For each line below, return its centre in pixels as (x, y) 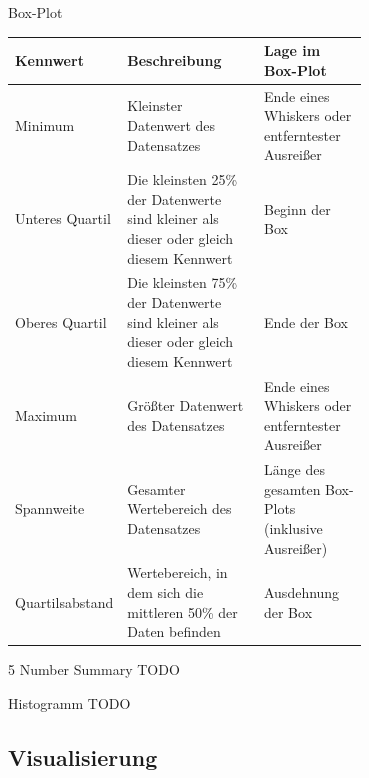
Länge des (294, 469)
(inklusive (293, 528)
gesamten (292, 488)
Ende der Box (306, 321)
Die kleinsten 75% (182, 282)
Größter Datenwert (185, 405)
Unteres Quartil (63, 218)
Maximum (46, 414)
